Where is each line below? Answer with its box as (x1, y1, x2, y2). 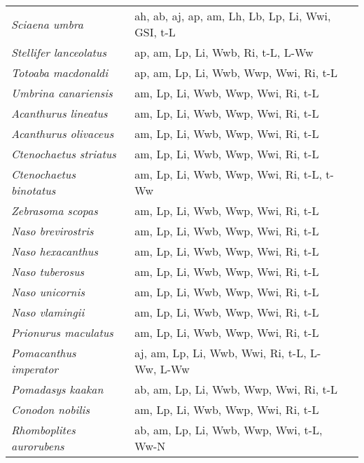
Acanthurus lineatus (11, 105, 108, 121)
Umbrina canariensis (11, 85, 113, 101)
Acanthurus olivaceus (11, 125, 114, 141)
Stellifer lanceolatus (11, 44, 107, 60)
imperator (11, 361, 59, 377)
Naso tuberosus (11, 263, 85, 279)
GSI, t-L (134, 24, 176, 40)
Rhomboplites (11, 422, 76, 438)
